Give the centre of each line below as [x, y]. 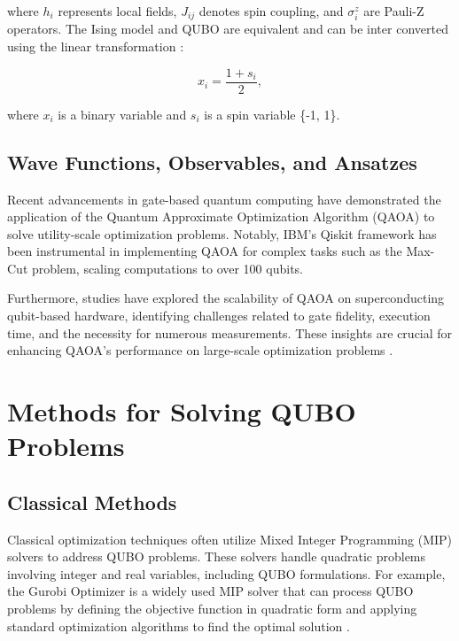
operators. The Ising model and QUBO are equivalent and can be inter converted [228, 29]
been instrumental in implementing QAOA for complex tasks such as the [205, 251]
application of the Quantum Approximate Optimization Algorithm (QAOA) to [221, 216]
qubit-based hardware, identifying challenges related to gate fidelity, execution [219, 316]
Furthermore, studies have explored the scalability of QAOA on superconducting [226, 298]
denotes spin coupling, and [271, 11]
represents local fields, [117, 11]
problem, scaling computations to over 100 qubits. [167, 268]
